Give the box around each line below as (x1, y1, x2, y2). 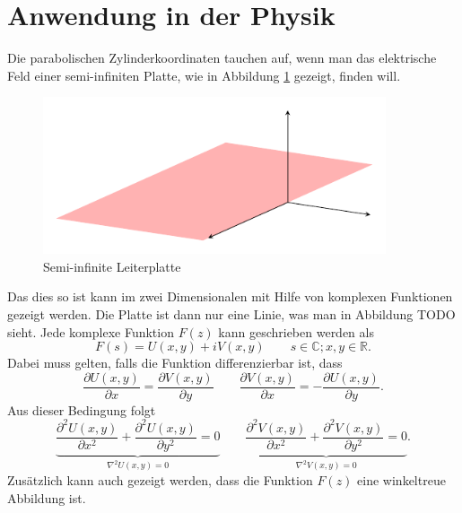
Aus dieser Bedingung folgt (7, 400, 156, 419)
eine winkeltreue (357, 470, 446, 489)
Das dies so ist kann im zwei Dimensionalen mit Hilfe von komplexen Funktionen (7, 287, 453, 306)
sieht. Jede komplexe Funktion (7, 322, 174, 341)
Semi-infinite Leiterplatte (43, 256, 181, 275)
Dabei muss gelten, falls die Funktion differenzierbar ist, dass (7, 353, 343, 372)
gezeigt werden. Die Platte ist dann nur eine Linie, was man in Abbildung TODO (7, 304, 456, 323)
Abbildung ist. (7, 488, 86, 507)
